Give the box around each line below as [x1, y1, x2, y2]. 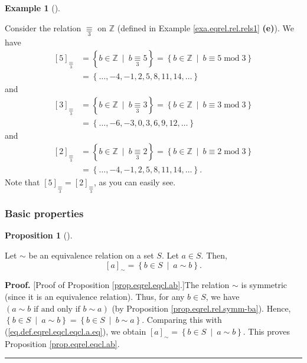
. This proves [243, 325, 290, 337]
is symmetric [241, 279, 288, 291]
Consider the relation [5, 21, 81, 34]
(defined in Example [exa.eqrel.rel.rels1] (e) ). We [117, 21, 294, 34]
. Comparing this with [142, 313, 222, 326]
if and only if [33, 305, 80, 313]
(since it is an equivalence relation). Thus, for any [5, 290, 185, 303]
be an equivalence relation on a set [28, 249, 154, 261]
